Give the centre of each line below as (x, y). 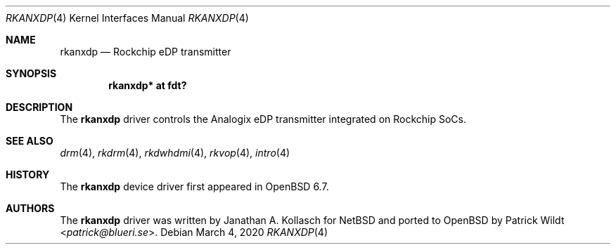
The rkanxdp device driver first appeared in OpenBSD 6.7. (194, 186)
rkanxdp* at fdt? (148, 85)
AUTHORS (30, 208)
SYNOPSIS (31, 73)
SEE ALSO (30, 141)
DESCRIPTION (39, 107)
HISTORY (28, 175)
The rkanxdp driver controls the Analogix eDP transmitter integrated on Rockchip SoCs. (263, 119)
